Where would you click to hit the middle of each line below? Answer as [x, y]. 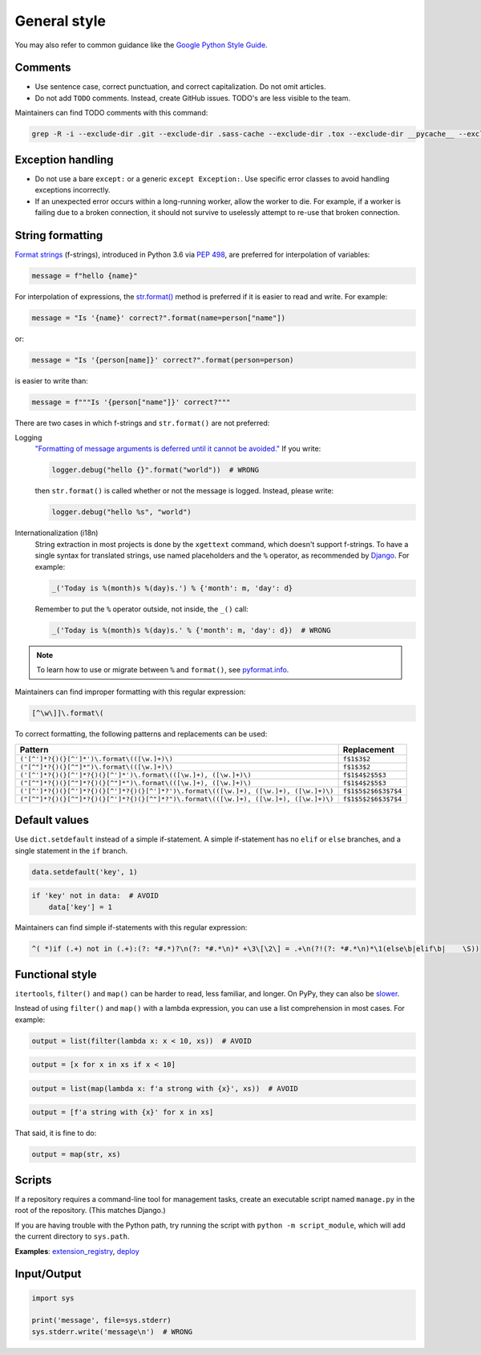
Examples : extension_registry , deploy [77, 1251]
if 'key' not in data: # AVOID [95, 896]
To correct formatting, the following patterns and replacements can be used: [141, 734]
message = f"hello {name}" [85, 276]
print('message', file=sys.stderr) [101, 1321]
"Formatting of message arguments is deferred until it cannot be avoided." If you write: [178, 448]
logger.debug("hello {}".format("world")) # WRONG [156, 470]
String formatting [59, 235]
